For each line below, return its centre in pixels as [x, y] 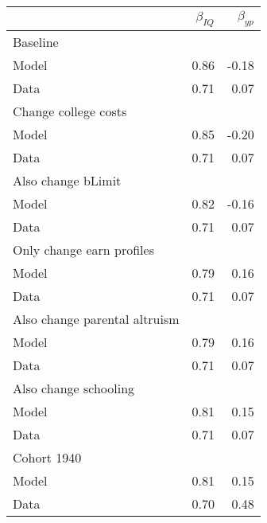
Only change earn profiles [83, 250]
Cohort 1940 [47, 458]
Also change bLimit [67, 181]
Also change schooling [74, 388]
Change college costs [70, 111]
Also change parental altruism [96, 319]
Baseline [36, 42]
